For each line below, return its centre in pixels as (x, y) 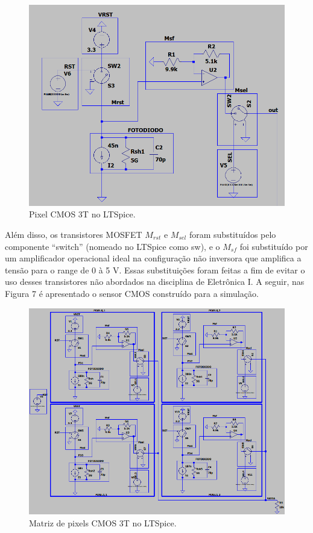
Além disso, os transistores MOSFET (74, 234)
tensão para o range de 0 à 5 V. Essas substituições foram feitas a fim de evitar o (155, 270)
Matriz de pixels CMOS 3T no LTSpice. (103, 522)
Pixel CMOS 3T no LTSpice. (82, 214)
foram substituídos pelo (232, 234)
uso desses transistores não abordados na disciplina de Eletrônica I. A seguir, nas (155, 282)
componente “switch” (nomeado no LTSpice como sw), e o (112, 246)
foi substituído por (274, 246)
